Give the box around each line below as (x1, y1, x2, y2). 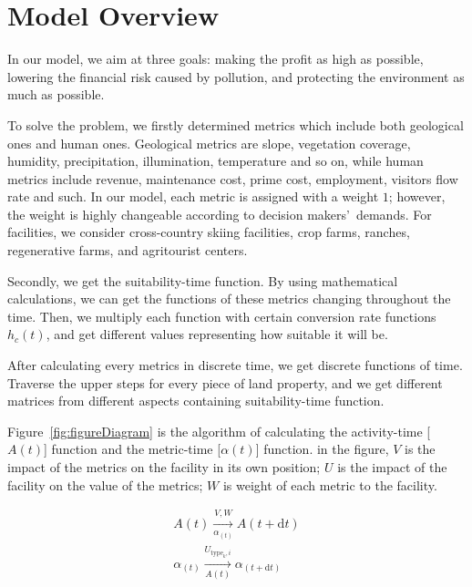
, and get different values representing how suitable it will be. (46, 324, 388, 344)
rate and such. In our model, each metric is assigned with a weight (7, 187, 379, 206)
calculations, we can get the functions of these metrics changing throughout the (7, 289, 451, 308)
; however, (388, 187, 446, 206)
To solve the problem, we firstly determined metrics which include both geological (7, 115, 464, 134)
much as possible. (7, 85, 105, 104)
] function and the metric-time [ (44, 439, 221, 458)
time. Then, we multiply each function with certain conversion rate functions (7, 306, 436, 325)
